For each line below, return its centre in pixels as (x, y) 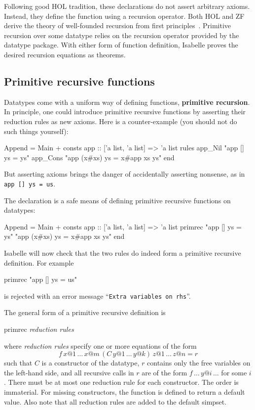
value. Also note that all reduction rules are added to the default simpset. (115, 401)
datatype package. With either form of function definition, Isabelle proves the (121, 45)
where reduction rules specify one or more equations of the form (100, 345)
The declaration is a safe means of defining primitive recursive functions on (117, 200)
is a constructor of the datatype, (91, 363)
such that (18, 363)
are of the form (164, 372)
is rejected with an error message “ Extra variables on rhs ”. (97, 296)
